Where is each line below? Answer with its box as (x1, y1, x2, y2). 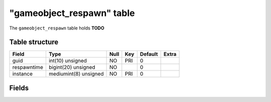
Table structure (9, 38, 59, 46)
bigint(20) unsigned (48, 64, 95, 71)
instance (12, 70, 33, 77)
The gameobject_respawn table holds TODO (9, 25, 105, 31)
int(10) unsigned (48, 57, 87, 64)
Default (140, 50, 158, 57)
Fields (9, 83, 29, 92)
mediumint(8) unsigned (48, 70, 104, 77)
